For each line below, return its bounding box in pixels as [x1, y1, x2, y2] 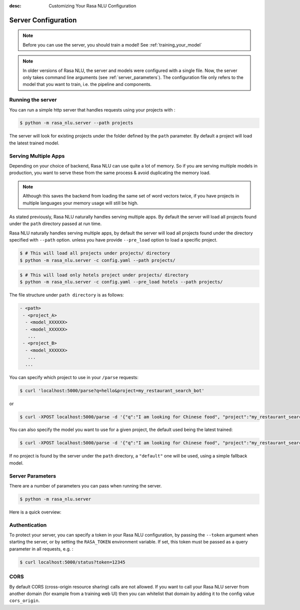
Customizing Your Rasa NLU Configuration [48, 3, 136, 8]
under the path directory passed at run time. [9, 220, 102, 227]
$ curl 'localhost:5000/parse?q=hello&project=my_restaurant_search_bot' [19, 387, 204, 393]
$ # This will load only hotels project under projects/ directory [19, 272, 189, 278]
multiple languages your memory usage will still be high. [22, 200, 138, 206]
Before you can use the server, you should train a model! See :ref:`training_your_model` [22, 41, 202, 47]
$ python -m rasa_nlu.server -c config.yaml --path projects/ [19, 257, 175, 263]
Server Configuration [9, 15, 77, 24]
